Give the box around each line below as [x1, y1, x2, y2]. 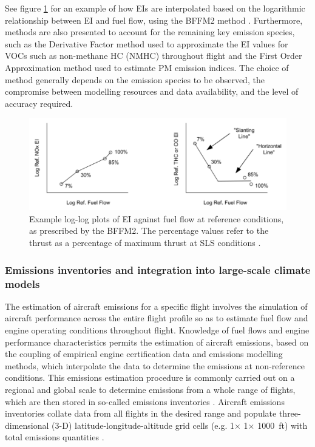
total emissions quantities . [5, 431, 104, 443]
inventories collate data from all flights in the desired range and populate [5, 407, 277, 420]
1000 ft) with [257, 418, 308, 431]
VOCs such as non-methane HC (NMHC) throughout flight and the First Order [5, 49, 302, 62]
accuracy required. [5, 97, 73, 109]
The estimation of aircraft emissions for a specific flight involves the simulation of [5, 299, 308, 312]
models [5, 276, 40, 291]
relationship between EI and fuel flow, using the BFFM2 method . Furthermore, [5, 13, 303, 26]
